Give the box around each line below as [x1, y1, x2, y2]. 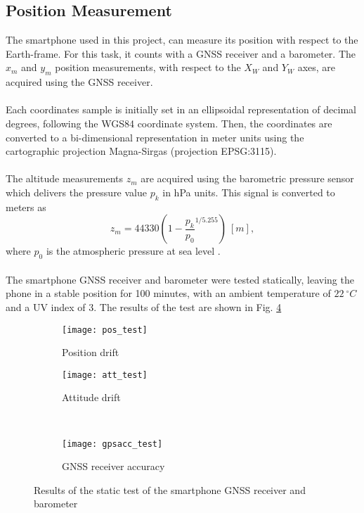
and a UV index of [6, 299, 86, 314]
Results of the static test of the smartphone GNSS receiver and [34, 482, 306, 497]
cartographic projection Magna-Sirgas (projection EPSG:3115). [6, 144, 277, 158]
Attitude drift [62, 390, 121, 405]
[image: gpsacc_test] [62, 438, 163, 449]
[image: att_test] [62, 369, 148, 380]
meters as [6, 199, 46, 214]
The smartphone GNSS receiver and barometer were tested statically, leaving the [6, 272, 354, 286]
